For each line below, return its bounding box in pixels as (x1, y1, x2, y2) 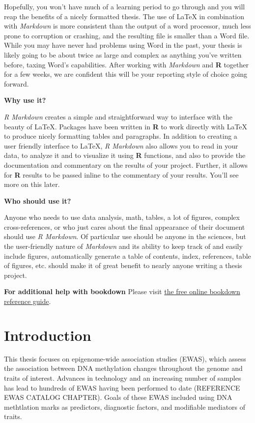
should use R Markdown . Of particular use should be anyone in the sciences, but (4, 231, 246, 242)
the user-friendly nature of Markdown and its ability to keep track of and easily (4, 241, 243, 251)
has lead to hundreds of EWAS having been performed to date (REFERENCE (4, 382, 240, 393)
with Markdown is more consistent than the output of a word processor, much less (4, 21, 251, 31)
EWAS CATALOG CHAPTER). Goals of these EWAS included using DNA (4, 392, 232, 402)
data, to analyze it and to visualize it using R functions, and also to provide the (4, 150, 246, 160)
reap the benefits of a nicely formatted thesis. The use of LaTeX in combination (4, 11, 245, 21)
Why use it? (4, 95, 46, 105)
